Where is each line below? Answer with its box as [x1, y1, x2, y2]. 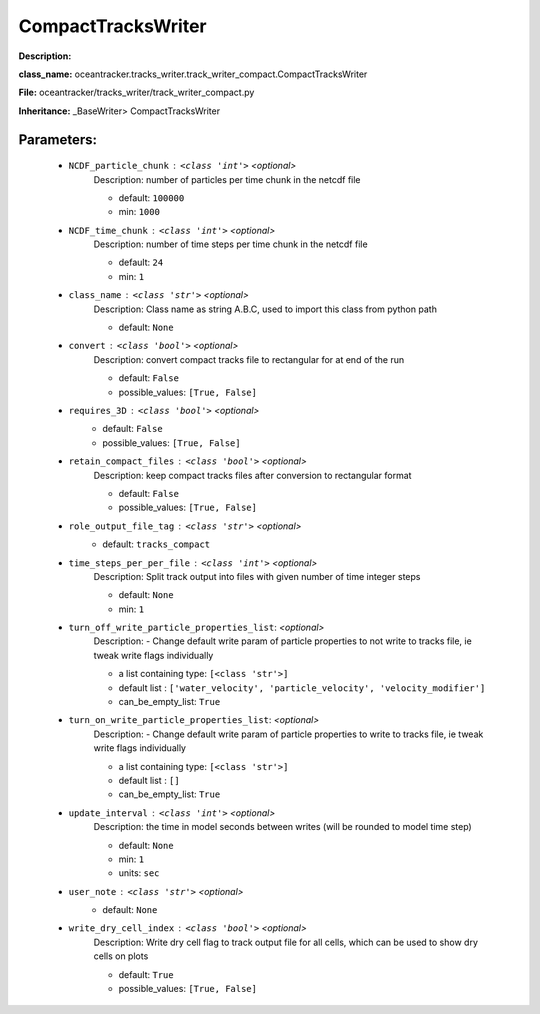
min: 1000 [118, 206, 160, 218]
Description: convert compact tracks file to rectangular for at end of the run [93, 353, 405, 365]
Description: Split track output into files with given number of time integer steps [93, 570, 421, 582]
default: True [118, 968, 174, 980]
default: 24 [118, 256, 164, 269]
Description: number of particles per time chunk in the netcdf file [93, 173, 361, 185]
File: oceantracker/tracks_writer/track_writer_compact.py [18, 86, 255, 99]
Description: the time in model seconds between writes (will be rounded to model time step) [93, 821, 472, 833]
